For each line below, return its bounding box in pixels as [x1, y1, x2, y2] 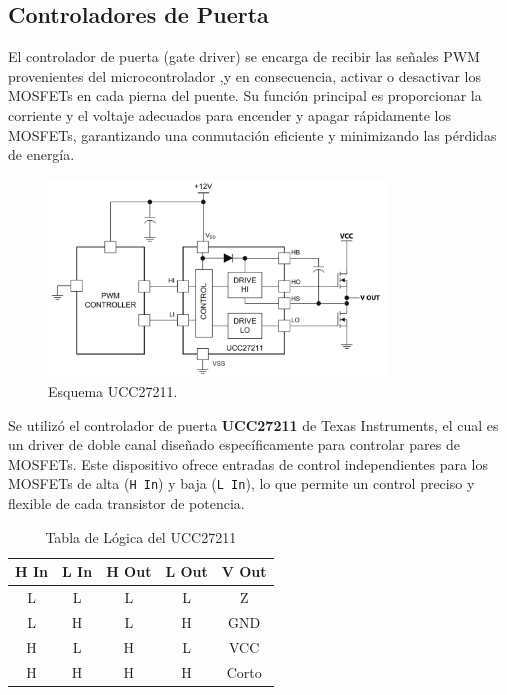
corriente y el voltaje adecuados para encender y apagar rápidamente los [8, 104, 451, 125]
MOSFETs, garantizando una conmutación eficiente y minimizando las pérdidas [8, 124, 497, 145]
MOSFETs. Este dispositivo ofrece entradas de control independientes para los [8, 453, 489, 474]
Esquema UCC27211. [48, 381, 178, 402]
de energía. [8, 144, 75, 165]
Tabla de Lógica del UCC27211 [45, 526, 237, 547]
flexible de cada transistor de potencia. [8, 493, 245, 514]
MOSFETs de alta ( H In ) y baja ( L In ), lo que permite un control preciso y [8, 473, 475, 494]
